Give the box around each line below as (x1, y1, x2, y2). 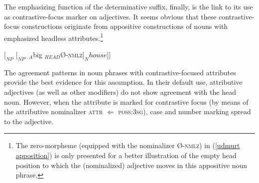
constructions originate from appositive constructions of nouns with (21, 21, 228, 31)
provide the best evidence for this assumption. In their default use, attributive (4, 77, 243, 87)
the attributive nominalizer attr (4, 106, 103, 117)
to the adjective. (4, 116, 54, 126)
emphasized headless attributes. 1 (4, 31, 104, 43)
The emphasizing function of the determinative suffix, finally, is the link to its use (4, 1, 253, 11)
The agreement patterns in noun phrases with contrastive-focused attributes (4, 67, 236, 77)
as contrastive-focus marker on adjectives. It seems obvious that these (4, 11, 217, 21)
